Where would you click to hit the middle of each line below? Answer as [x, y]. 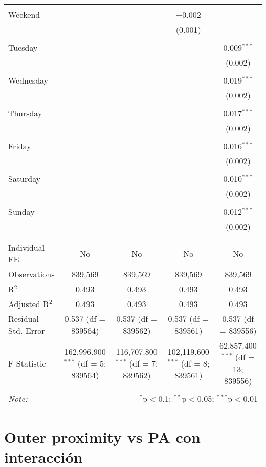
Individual [27, 247]
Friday [20, 146]
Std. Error [27, 330]
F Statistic [27, 363]
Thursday [25, 113]
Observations [31, 274]
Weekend [24, 15]
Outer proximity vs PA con [102, 437]
